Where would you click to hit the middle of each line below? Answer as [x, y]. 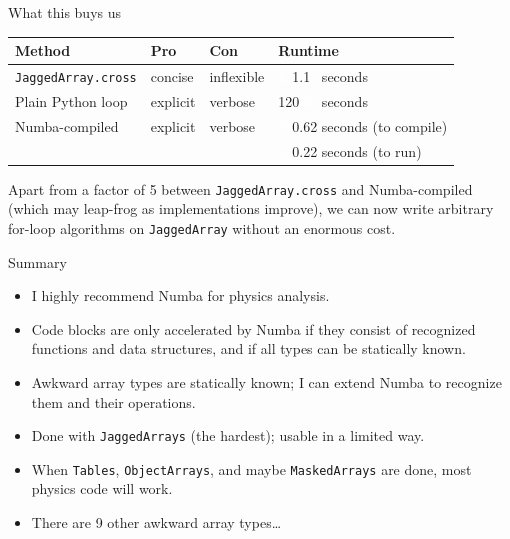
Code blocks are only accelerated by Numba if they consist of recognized [253, 328]
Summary [37, 261]
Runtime [308, 50]
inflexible [237, 75]
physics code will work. [102, 488]
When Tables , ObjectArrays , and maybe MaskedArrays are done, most [251, 468]
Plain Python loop [71, 100]
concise [172, 75]
